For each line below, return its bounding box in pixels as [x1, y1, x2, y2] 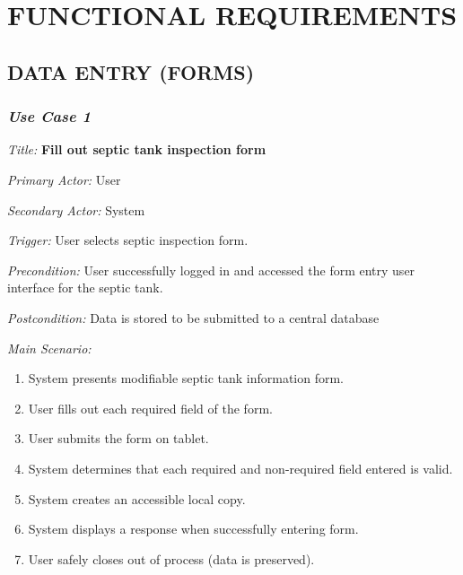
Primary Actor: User [7, 170, 121, 188]
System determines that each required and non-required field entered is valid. [28, 458, 453, 477]
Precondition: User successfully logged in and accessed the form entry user [7, 260, 415, 279]
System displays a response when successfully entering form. [28, 519, 359, 538]
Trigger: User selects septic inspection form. [7, 231, 249, 249]
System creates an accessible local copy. [28, 489, 246, 508]
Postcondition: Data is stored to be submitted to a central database [7, 308, 380, 327]
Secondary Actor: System [7, 200, 145, 219]
